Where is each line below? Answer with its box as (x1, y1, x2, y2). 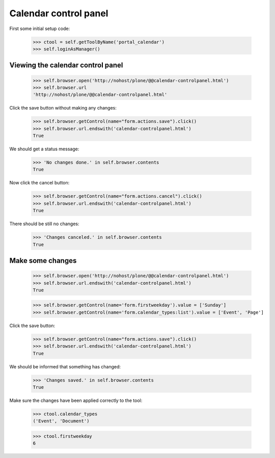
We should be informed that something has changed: (9, 363, 121, 369)
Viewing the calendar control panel (9, 61, 123, 70)
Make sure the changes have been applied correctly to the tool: (9, 397, 143, 403)
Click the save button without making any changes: (9, 105, 117, 111)
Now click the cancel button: (9, 180, 70, 186)
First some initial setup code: (9, 25, 70, 32)
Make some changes (9, 256, 77, 265)
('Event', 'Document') (33, 418, 90, 424)
